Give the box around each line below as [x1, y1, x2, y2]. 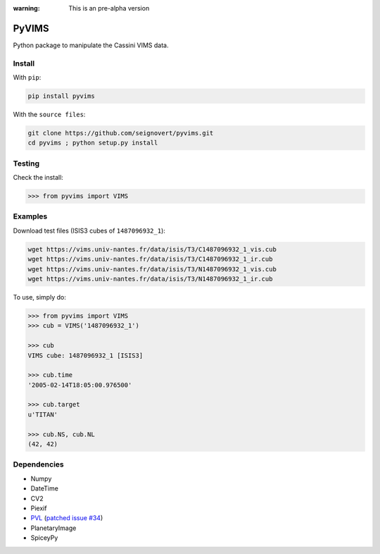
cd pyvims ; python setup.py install [27, 139, 158, 147]
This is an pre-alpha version [68, 4, 150, 12]
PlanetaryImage [30, 524, 77, 532]
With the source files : [13, 110, 86, 119]
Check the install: [13, 173, 63, 182]
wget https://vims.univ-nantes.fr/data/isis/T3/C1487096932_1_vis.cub [27, 245, 277, 253]
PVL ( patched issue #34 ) [30, 514, 103, 522]
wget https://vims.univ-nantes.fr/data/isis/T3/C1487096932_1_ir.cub [27, 255, 273, 264]
